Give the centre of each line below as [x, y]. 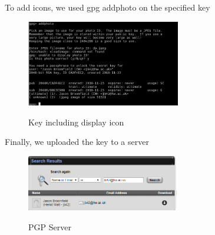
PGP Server [50, 226]
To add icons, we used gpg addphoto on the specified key [107, 7]
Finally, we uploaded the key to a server [77, 142]
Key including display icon [76, 122]
